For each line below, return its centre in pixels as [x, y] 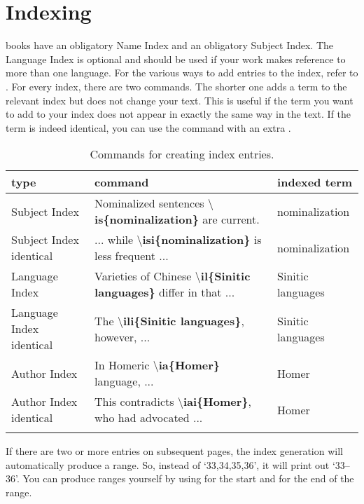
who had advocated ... [149, 418]
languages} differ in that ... [165, 292]
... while [114, 240]
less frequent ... [132, 256]
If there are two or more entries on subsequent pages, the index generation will [174, 451]
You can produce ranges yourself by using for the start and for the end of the [188, 478]
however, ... [122, 336]
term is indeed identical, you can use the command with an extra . [148, 127]
